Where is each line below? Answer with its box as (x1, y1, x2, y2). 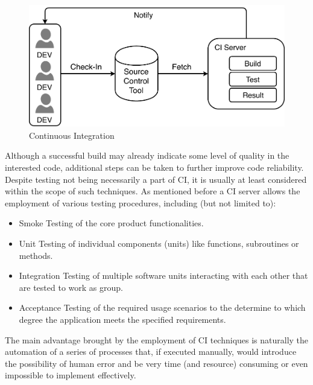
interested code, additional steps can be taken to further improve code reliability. (5, 161, 304, 174)
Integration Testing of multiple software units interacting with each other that (19, 269, 308, 282)
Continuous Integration (29, 129, 115, 141)
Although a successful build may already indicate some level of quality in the (5, 149, 289, 162)
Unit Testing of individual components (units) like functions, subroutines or (19, 237, 299, 249)
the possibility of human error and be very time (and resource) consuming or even (5, 357, 308, 369)
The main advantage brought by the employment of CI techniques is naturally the (5, 333, 309, 346)
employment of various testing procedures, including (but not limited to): (5, 196, 276, 209)
